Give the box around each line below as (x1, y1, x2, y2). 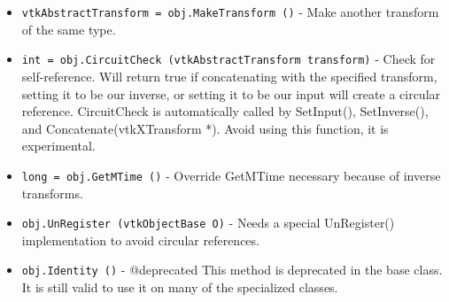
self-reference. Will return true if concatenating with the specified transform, (21, 66, 437, 85)
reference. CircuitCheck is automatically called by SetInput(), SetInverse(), (21, 102, 429, 120)
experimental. (21, 136, 96, 155)
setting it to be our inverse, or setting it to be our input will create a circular (21, 84, 441, 103)
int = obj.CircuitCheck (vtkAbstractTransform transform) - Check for (21, 50, 436, 68)
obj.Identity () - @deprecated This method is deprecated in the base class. (21, 260, 443, 279)
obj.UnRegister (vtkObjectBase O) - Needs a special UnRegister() (21, 213, 395, 232)
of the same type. (21, 19, 116, 38)
